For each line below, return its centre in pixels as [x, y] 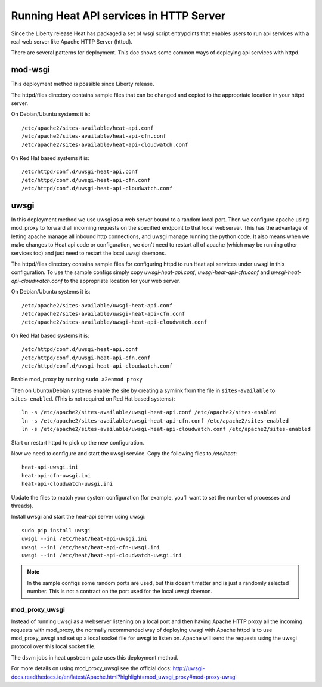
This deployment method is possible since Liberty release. [83, 84]
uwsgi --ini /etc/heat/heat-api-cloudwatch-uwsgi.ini [102, 555]
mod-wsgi [30, 70]
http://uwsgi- [189, 668]
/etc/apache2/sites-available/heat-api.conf [88, 128]
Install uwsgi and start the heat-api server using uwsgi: [78, 517]
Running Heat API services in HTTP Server [118, 16]
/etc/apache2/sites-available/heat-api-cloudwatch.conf [105, 144]
